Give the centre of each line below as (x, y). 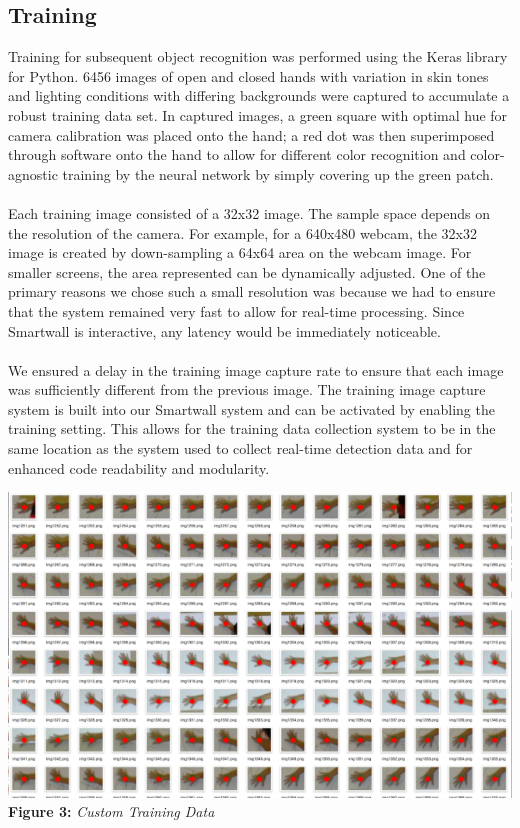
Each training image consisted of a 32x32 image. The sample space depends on (249, 212)
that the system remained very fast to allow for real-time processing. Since (236, 310)
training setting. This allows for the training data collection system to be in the (252, 428)
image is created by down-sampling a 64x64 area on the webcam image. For (240, 252)
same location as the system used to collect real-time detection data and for (240, 448)
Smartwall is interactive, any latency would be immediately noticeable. (224, 330)
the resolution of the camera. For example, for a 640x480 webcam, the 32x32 (243, 232)
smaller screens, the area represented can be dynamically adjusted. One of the (247, 271)
